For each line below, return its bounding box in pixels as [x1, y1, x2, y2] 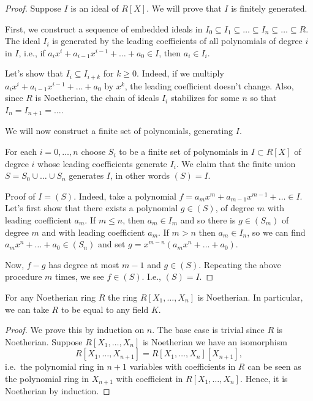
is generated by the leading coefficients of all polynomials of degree [52, 34, 303, 47]
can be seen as [247, 360, 301, 373]
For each [5, 145, 37, 158]
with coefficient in [116, 372, 183, 384]
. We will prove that [146, 2, 222, 14]
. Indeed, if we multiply [137, 67, 224, 80]
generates [69, 169, 104, 182]
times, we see [55, 270, 104, 283]
